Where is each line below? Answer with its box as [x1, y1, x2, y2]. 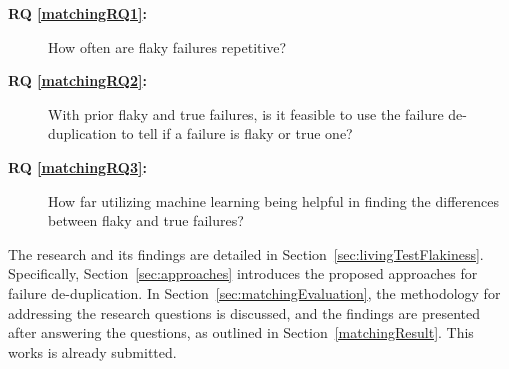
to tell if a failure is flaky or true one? [121, 123, 353, 144]
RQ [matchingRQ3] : [8, 156, 147, 177]
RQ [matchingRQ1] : [8, 3, 147, 23]
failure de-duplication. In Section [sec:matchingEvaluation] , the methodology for [8, 282, 501, 303]
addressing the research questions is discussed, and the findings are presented [8, 302, 480, 323]
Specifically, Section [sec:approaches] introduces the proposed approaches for [8, 263, 478, 284]
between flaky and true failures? [48, 210, 244, 231]
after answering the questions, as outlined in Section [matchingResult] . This [8, 322, 474, 343]
